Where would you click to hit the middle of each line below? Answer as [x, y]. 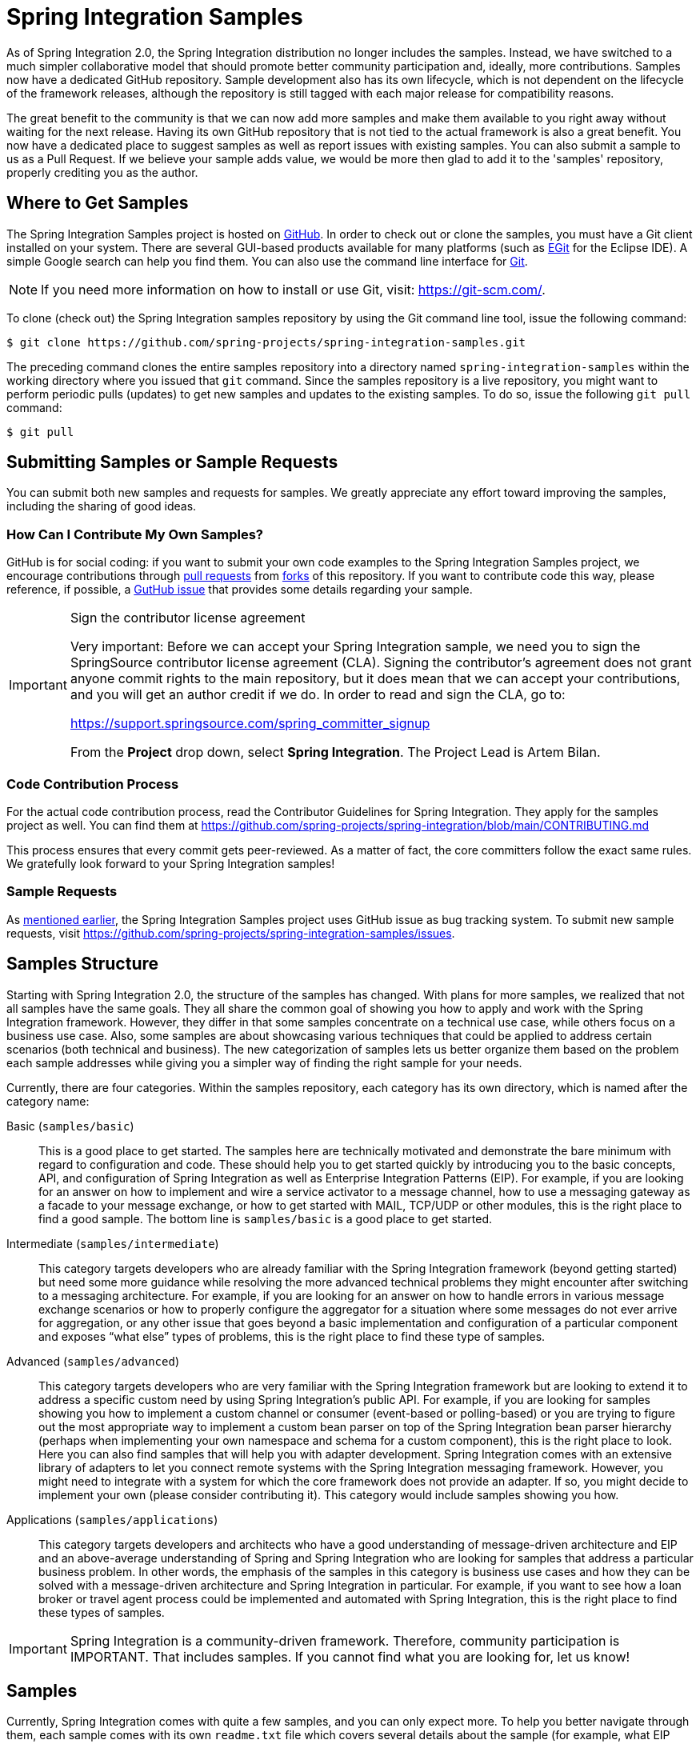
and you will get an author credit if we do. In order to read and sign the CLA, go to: [318, 695]
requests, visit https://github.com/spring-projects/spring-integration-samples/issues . [231, 933]
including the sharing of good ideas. [102, 506]
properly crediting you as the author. [102, 172]
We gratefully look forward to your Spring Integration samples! [171, 863]
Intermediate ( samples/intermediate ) [113, 1243]
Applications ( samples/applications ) [112, 1519]
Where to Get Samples [98, 203]
